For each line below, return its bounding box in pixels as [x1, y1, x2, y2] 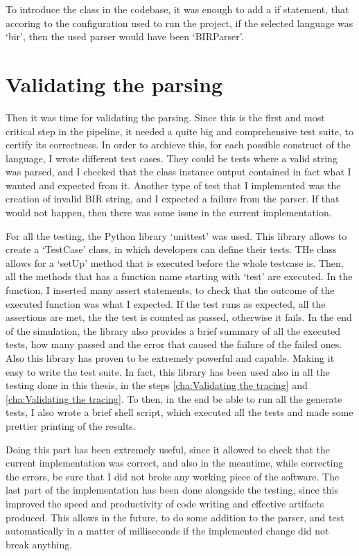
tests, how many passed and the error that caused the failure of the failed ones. [6, 337, 342, 351]
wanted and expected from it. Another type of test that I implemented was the [6, 177, 341, 192]
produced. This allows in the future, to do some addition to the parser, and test [6, 510, 344, 524]
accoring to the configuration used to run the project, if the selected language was [6, 15, 353, 30]
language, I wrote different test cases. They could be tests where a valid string [6, 150, 338, 165]
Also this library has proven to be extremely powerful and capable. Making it [6, 351, 335, 365]
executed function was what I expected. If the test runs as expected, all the [6, 296, 326, 311]
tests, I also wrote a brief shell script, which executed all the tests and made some [6, 405, 353, 419]
